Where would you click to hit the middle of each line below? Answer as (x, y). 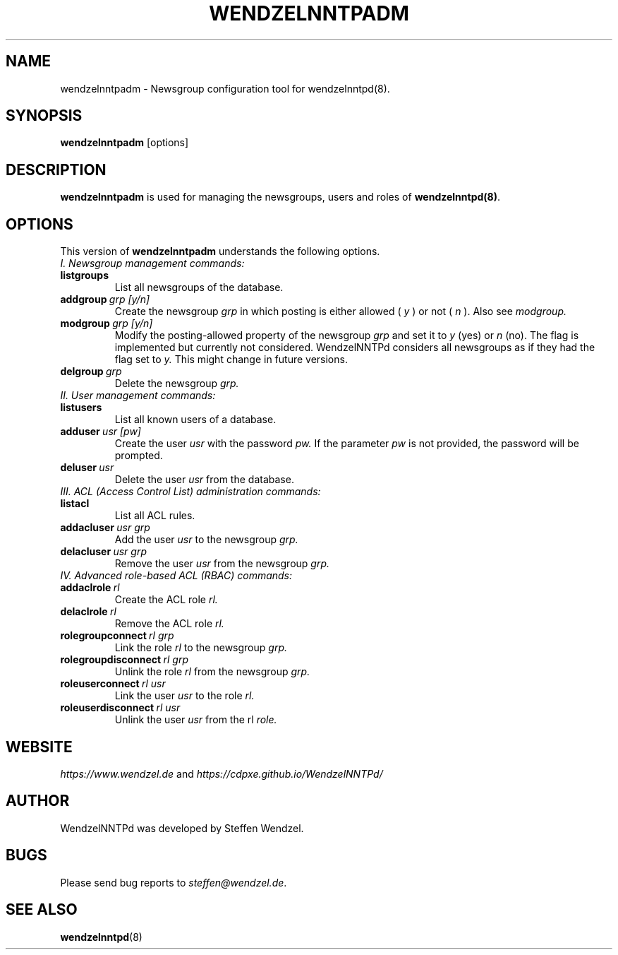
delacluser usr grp (103, 552)
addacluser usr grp (105, 528)
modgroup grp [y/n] (107, 324)
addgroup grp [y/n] (105, 299)
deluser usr (87, 468)
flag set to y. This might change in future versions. (231, 360)
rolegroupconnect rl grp (117, 636)
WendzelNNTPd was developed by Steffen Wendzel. (182, 828)
